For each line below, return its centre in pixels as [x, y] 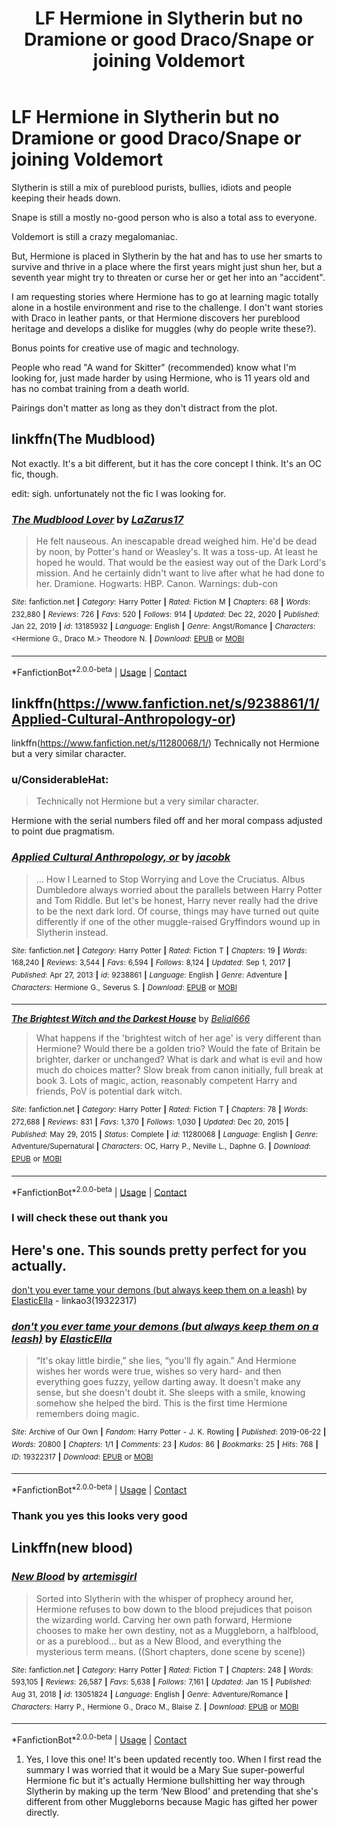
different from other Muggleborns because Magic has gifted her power [171, 1801]
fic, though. [35, 474]
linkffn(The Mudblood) [83, 439]
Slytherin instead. [72, 932]
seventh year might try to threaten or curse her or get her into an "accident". [168, 277]
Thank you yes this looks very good [99, 1515]
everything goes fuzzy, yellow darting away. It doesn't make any [168, 1382]
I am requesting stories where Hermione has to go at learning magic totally [165, 296]
